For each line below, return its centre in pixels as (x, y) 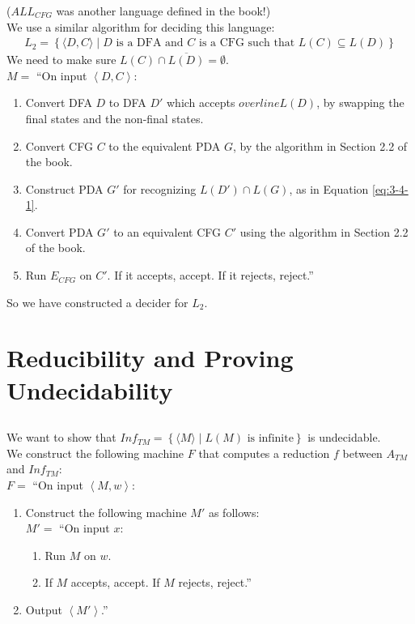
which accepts (201, 103)
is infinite (270, 439)
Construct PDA (64, 188)
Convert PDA (59, 231)
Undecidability (90, 389)
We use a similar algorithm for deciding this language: (141, 26)
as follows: (234, 512)
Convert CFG (59, 145)
